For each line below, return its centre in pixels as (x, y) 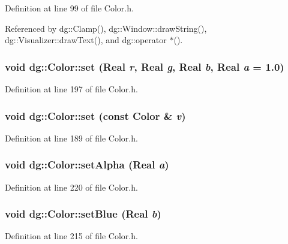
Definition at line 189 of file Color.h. (71, 138)
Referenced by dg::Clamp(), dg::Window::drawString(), (106, 28)
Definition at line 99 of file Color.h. (69, 8)
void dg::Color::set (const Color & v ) (95, 115)
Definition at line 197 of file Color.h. (71, 89)
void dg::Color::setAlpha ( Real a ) (87, 165)
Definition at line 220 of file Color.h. (71, 187)
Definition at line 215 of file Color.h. (71, 236)
